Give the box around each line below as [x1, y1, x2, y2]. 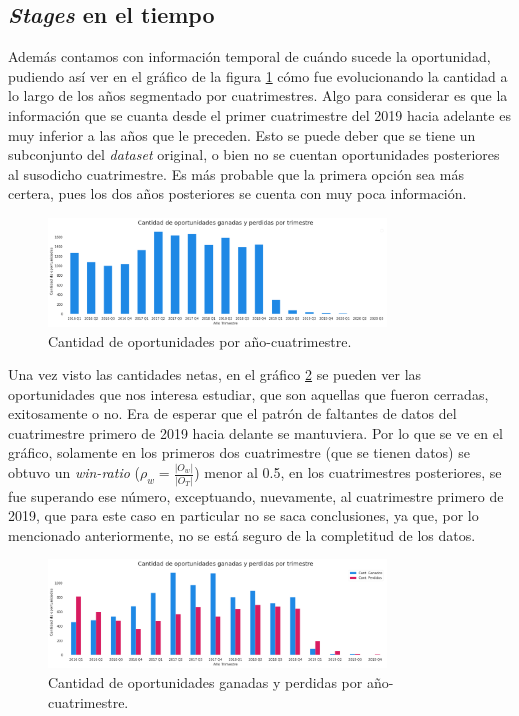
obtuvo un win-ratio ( [8, 462, 140, 483]
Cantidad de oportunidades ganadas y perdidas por [48, 672, 363, 693]
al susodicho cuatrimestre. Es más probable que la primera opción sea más [8, 163, 464, 184]
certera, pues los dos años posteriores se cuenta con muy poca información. [8, 183, 467, 204]
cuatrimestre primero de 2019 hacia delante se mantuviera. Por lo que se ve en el [8, 422, 503, 443]
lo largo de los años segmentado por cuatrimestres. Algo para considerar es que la [8, 85, 508, 106]
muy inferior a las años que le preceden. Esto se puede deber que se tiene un [8, 124, 476, 145]
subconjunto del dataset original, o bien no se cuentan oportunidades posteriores [8, 144, 500, 165]
